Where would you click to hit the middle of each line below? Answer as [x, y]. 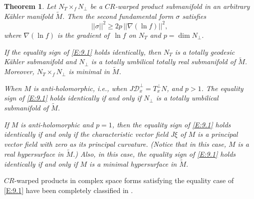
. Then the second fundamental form [118, 16]
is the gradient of [83, 35]
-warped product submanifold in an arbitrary [182, 6]
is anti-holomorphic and [57, 124]
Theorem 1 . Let [30, 6]
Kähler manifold [29, 16]
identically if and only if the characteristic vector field [86, 134]
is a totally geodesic [205, 51]
